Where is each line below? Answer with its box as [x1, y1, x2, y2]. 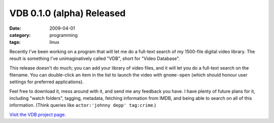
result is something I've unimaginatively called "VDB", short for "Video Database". [9, 55, 180, 61]
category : [9, 32, 31, 38]
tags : [9, 39, 21, 45]
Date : [9, 25, 21, 31]
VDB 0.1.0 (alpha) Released [9, 8, 126, 19]
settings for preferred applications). [9, 79, 84, 85]
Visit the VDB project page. [9, 111, 66, 117]
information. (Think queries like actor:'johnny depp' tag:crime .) [9, 102, 156, 108]
